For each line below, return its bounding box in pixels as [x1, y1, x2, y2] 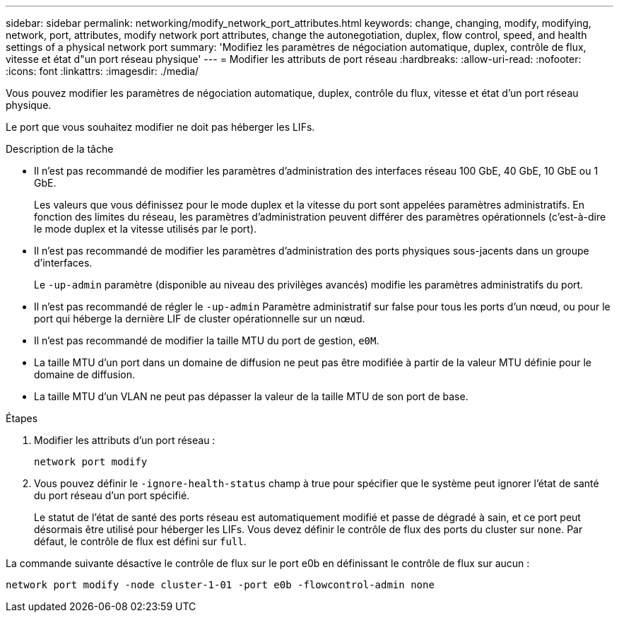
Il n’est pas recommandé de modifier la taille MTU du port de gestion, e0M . [34, 334, 379, 346]
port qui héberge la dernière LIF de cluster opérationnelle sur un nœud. [34, 313, 365, 325]
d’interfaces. [34, 257, 93, 269]
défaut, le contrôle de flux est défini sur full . [34, 535, 247, 547]
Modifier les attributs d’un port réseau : [34, 434, 216, 446]
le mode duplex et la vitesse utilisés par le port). [34, 223, 257, 235]
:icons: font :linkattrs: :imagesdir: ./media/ [6, 65, 199, 77]
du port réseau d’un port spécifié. [34, 489, 190, 501]
